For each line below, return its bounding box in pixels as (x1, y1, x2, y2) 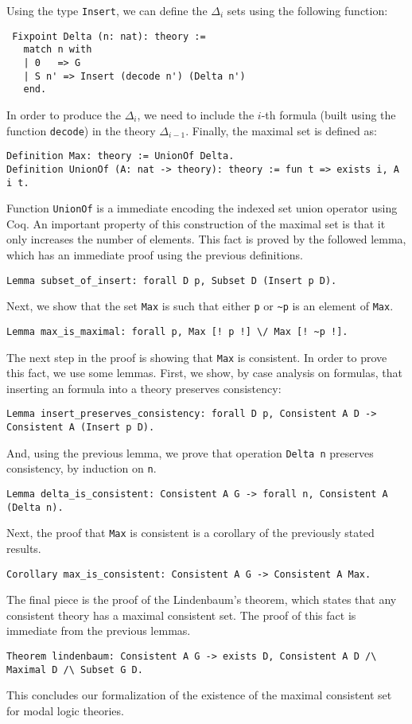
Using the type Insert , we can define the (6, 2, 208, 18)
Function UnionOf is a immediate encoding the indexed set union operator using (6, 200, 398, 216)
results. (6, 540, 41, 556)
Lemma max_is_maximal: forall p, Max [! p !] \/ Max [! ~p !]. (6, 325, 348, 337)
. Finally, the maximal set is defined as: (185, 122, 377, 138)
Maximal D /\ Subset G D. (6, 664, 143, 675)
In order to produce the (6, 106, 122, 123)
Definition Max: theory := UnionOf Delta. (6, 150, 235, 162)
